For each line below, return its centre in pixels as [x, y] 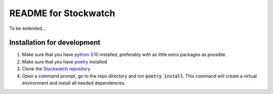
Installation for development [55, 43]
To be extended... [28, 28]
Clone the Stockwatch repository [56, 69]
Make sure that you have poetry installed [64, 62]
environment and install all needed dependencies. [74, 83]
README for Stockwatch [62, 13]
